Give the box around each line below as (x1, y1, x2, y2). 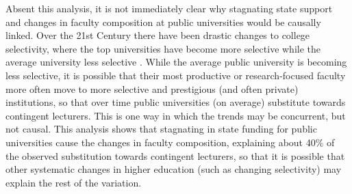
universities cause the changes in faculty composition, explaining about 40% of (5, 135, 335, 149)
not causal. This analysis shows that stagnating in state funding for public (5, 122, 317, 136)
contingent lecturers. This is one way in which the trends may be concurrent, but (5, 108, 346, 122)
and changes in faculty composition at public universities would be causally (5, 14, 321, 29)
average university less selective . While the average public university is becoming (5, 55, 347, 69)
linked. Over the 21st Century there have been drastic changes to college (5, 28, 310, 42)
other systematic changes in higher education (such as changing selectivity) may (5, 162, 342, 176)
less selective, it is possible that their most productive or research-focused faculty (5, 68, 346, 82)
